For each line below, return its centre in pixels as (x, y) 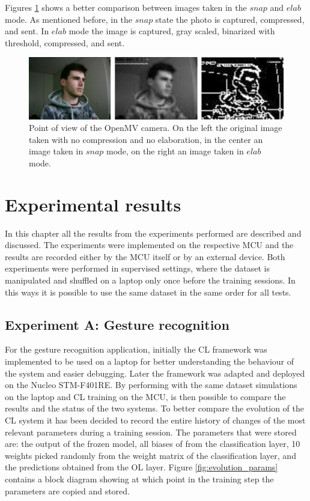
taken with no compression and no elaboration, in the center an (146, 139)
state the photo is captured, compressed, (230, 19)
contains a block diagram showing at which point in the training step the (139, 478)
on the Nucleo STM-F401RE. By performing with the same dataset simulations (151, 385)
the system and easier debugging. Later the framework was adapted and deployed (155, 373)
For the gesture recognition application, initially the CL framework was (136, 349)
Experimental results (93, 204)
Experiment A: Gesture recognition (117, 324)
